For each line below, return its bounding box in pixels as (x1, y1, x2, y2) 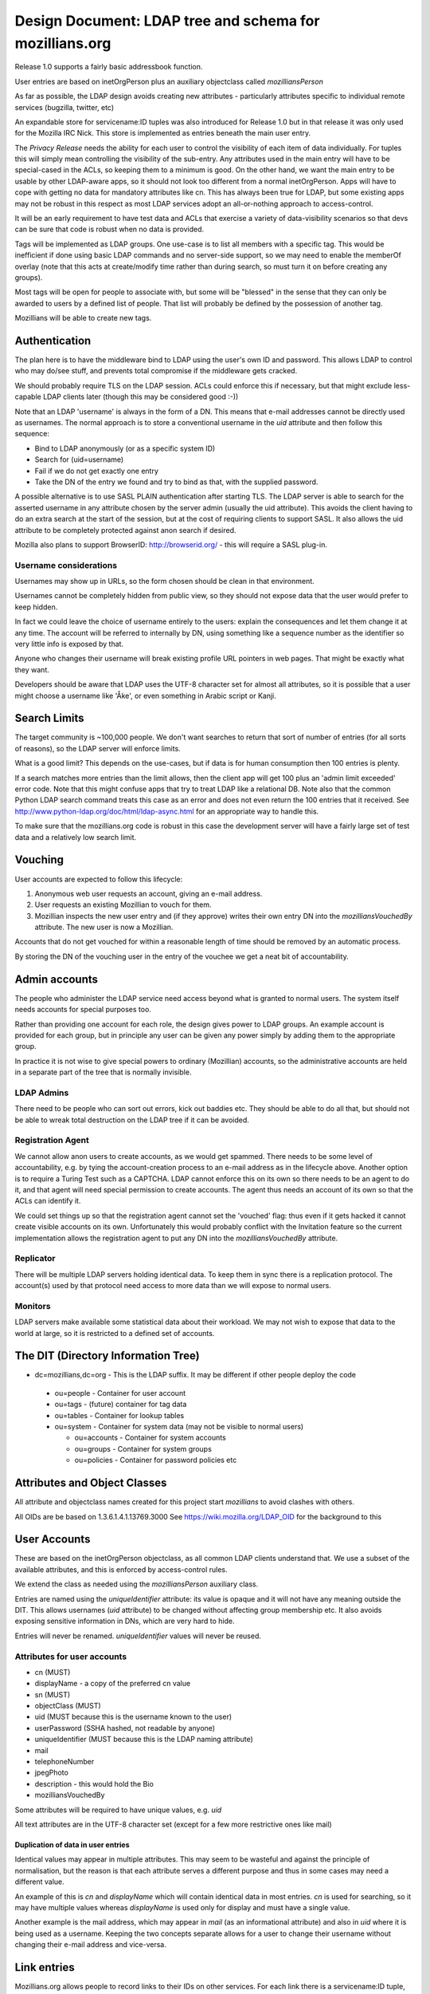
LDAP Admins (14, 1087, 69, 1098)
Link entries (14, 1961, 75, 1974)
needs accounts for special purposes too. (14, 1005, 151, 1015)
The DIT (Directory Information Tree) (14, 1349, 200, 1363)
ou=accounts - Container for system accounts (74, 1432, 226, 1443)
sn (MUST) (34, 1689, 71, 1699)
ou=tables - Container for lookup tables (54, 1410, 185, 1420)
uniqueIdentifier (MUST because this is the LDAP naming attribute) (34, 1735, 254, 1744)
